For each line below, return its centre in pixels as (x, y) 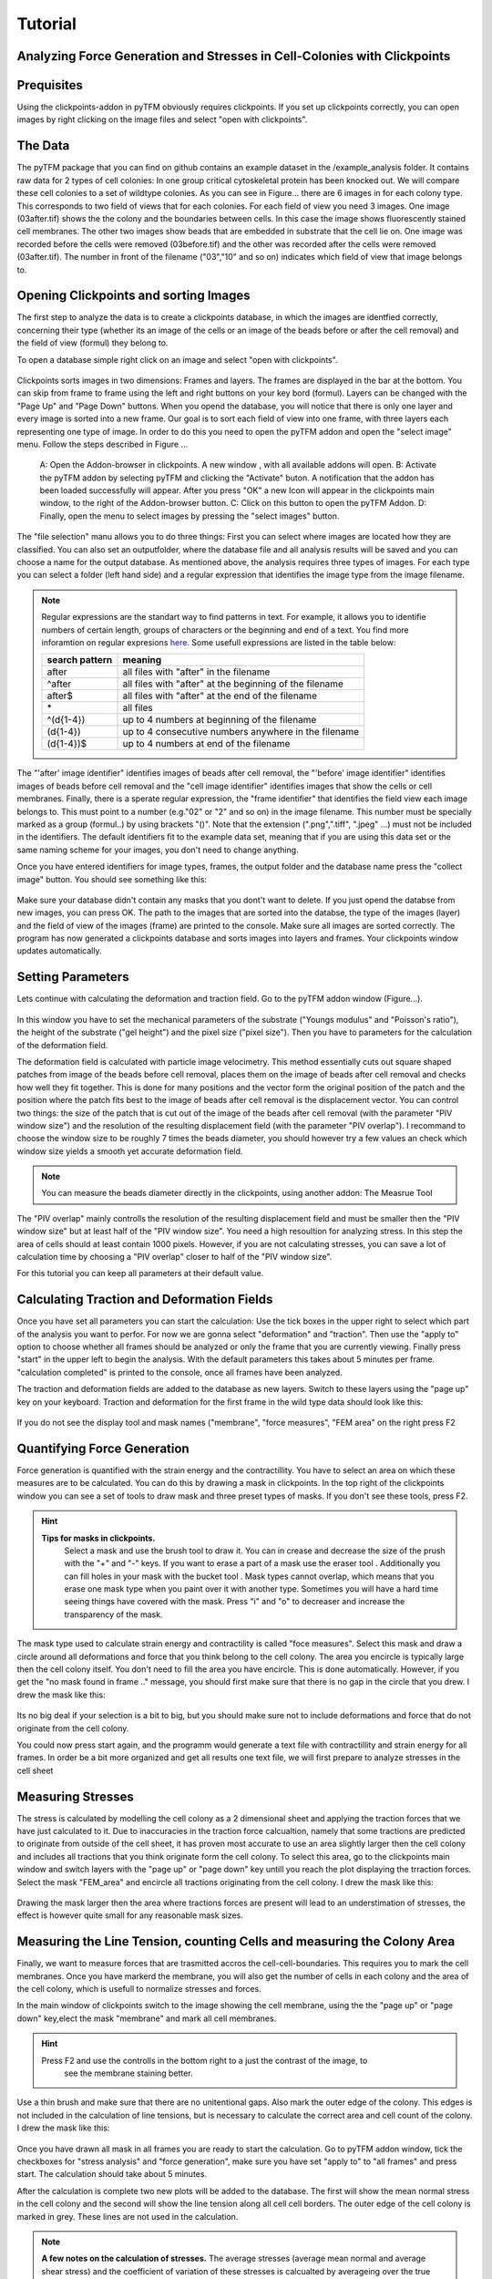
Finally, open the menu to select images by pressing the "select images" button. (190, 516)
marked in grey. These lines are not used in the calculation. (128, 2216)
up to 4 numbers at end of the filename (206, 744)
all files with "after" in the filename (196, 672)
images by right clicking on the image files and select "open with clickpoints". (162, 119)
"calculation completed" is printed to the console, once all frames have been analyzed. (180, 1372)
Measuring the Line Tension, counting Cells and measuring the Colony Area (236, 1942)
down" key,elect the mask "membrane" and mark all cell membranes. (147, 2018)
